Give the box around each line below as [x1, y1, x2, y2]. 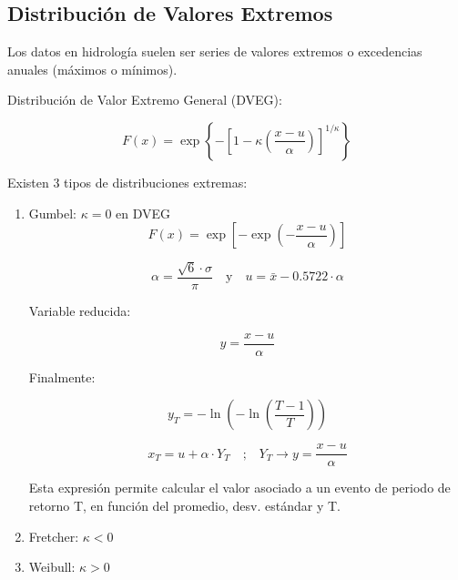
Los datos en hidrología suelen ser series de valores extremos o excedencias [7, 42, 422, 61]
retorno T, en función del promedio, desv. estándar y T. [28, 495, 341, 514]
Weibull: [28, 557, 76, 576]
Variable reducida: [28, 301, 131, 321]
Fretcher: [28, 526, 79, 545]
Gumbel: [28, 203, 77, 222]
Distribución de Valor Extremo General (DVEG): [7, 90, 282, 109]
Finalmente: [28, 367, 96, 386]
